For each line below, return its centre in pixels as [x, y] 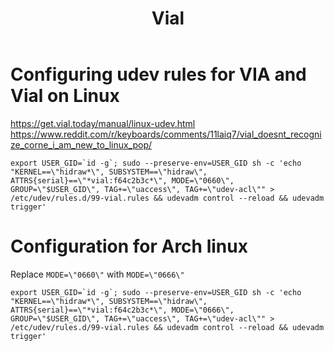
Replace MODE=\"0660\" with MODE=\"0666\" [97, 274]
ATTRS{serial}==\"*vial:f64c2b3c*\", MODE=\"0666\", [122, 310]
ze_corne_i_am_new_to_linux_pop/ [81, 144]
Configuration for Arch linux [129, 246]
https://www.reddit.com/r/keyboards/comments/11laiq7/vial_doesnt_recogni [166, 134]
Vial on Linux [65, 96]
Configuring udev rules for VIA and [158, 74]
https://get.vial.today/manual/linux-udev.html [103, 123]
